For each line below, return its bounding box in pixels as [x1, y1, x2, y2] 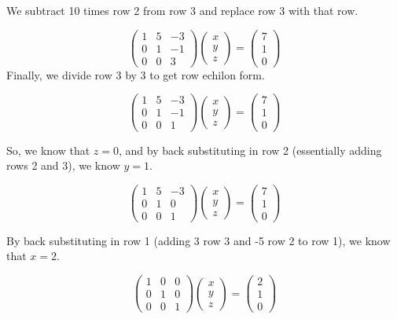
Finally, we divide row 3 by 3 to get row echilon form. [6, 66, 265, 82]
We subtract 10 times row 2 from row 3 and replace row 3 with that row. [6, 2, 358, 18]
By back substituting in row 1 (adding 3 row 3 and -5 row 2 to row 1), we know [6, 232, 391, 248]
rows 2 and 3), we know [6, 157, 120, 174]
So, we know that [6, 141, 90, 158]
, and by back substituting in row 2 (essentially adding [119, 141, 382, 158]
